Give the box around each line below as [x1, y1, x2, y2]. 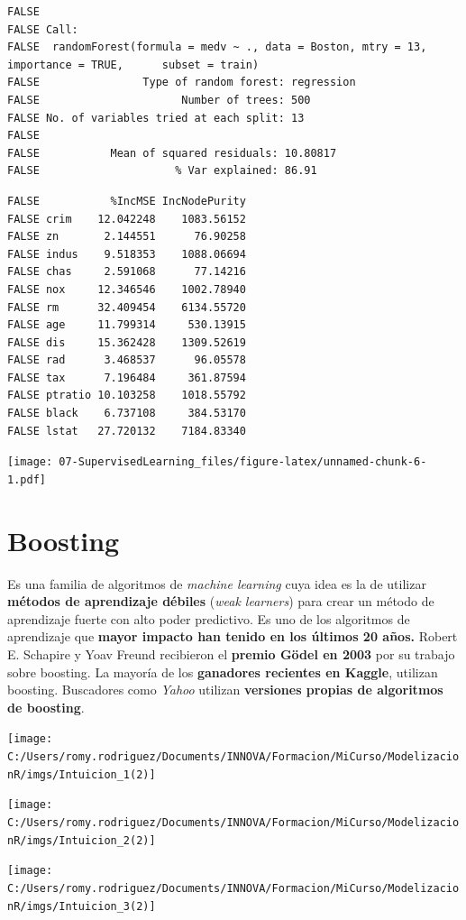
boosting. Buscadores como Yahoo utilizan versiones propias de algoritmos [7, 680, 443, 699]
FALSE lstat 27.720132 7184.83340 [7, 424, 246, 437]
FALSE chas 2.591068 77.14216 [7, 265, 246, 279]
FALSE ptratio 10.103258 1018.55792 [7, 389, 246, 402]
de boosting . [7, 697, 85, 716]
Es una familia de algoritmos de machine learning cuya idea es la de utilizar [7, 574, 426, 593]
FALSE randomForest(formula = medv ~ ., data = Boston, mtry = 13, [7, 41, 427, 54]
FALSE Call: [7, 23, 78, 36]
